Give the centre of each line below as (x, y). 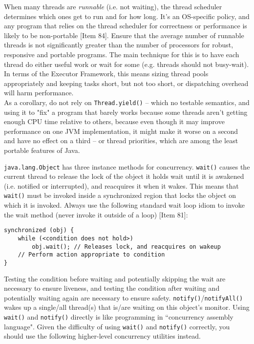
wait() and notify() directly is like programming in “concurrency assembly (119, 316)
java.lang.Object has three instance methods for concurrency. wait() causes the (127, 166)
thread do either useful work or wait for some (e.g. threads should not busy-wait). (127, 64)
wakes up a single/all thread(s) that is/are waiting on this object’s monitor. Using (127, 307)
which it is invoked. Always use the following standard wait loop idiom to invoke (125, 205)
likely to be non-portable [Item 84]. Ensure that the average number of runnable (124, 35)
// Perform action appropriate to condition (91, 255)
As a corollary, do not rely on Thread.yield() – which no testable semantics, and (127, 102)
